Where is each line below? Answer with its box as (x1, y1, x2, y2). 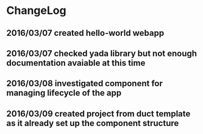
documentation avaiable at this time (6, 58, 146, 68)
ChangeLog (6, 4, 66, 18)
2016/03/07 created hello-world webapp (6, 28, 165, 38)
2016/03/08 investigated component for (6, 78, 163, 89)
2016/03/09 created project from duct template (6, 109, 191, 119)
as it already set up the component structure (6, 118, 179, 128)
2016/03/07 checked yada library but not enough (6, 48, 197, 58)
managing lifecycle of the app (6, 88, 122, 98)
